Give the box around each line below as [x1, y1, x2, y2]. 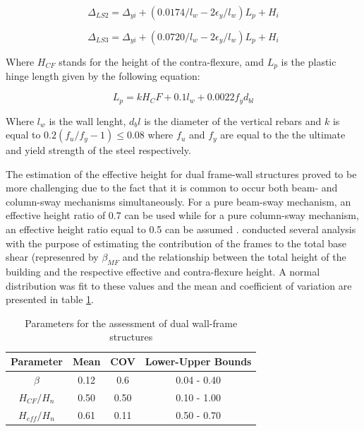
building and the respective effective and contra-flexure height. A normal [6, 264, 320, 279]
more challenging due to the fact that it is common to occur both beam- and [6, 180, 338, 195]
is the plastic [281, 54, 336, 69]
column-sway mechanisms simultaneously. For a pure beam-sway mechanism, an [6, 194, 351, 208]
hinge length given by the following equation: [6, 69, 200, 83]
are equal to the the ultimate [220, 127, 346, 142]
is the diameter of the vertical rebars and [144, 113, 322, 128]
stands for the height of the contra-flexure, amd [59, 54, 264, 69]
